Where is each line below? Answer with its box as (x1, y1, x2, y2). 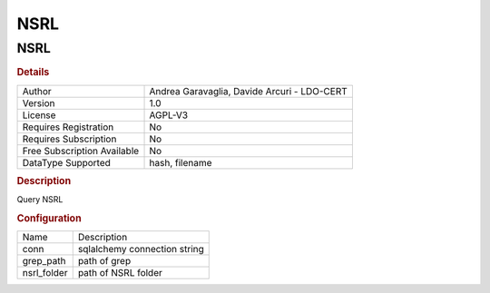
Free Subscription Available (22, 144, 140, 157)
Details (16, 66, 50, 79)
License (22, 109, 56, 122)
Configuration (16, 212, 82, 225)
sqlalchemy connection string (77, 243, 204, 256)
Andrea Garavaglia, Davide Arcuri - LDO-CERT (149, 84, 348, 97)
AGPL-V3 (149, 109, 189, 122)
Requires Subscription (22, 132, 117, 145)
